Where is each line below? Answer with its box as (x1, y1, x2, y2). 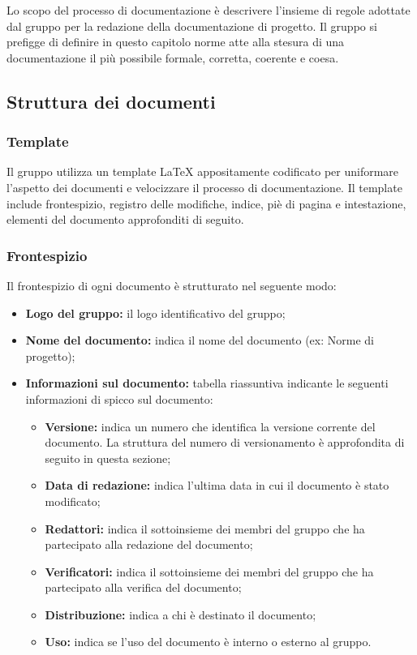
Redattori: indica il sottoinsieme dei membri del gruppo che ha (45, 520, 365, 537)
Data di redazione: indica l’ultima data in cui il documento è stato (45, 477, 389, 494)
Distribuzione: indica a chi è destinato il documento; (45, 606, 316, 623)
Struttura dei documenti (6, 88, 216, 113)
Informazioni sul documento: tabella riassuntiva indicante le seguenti (25, 375, 389, 392)
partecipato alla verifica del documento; (45, 579, 242, 596)
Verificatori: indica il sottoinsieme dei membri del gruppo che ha (45, 563, 374, 580)
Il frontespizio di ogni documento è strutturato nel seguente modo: (6, 276, 337, 293)
